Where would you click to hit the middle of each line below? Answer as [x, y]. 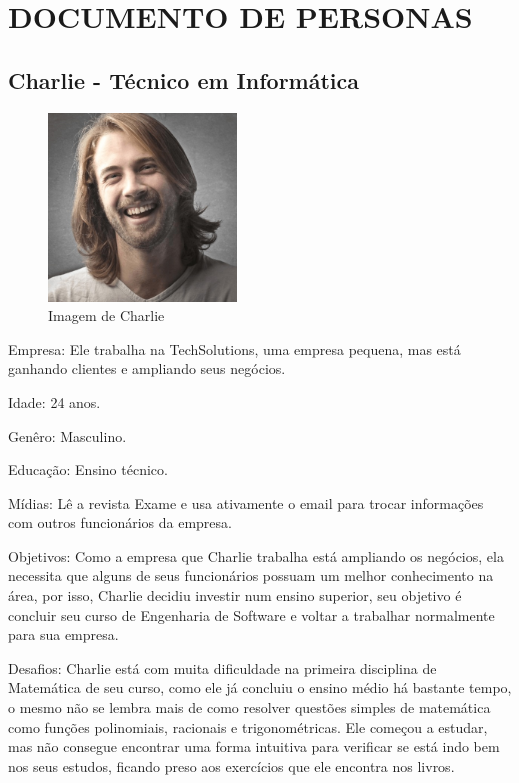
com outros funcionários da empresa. [120, 522]
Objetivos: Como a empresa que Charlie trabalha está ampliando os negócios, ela [256, 555]
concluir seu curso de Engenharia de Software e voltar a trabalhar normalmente [251, 614]
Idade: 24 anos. [54, 401]
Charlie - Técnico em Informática [183, 79]
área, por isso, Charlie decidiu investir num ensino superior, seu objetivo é [235, 595]
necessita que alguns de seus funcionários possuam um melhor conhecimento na [251, 575]
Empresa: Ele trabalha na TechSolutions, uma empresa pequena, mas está [234, 348]
